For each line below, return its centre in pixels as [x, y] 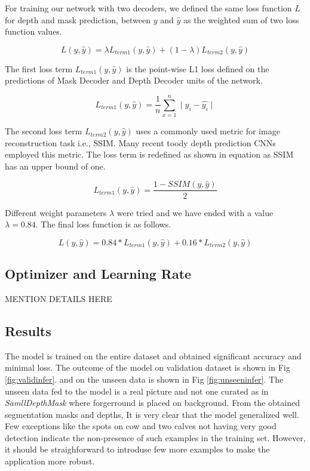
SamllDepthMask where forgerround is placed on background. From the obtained [152, 403]
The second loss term [44, 131]
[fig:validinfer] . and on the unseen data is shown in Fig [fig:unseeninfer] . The [144, 379]
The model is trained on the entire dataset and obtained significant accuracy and [153, 355]
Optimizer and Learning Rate [98, 274]
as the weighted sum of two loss [241, 19]
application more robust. [50, 461]
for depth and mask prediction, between [78, 19]
